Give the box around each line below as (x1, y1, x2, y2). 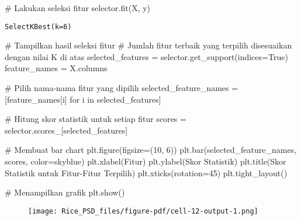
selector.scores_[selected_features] (5, 124, 128, 136)
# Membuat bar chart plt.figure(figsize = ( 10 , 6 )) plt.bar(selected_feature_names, (5, 144, 297, 156)
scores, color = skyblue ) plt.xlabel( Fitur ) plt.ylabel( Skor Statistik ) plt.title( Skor (5, 155, 286, 167)
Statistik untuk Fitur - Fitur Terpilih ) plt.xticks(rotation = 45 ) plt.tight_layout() (5, 166, 288, 179)
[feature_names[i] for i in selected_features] (5, 93, 161, 105)
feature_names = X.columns (5, 62, 108, 74)
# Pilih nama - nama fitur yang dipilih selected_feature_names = (5, 82, 238, 94)
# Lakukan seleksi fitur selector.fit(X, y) (5, 2, 151, 13)
